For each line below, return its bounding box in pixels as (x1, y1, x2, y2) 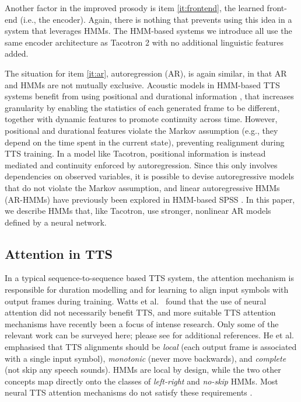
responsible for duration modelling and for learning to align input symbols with (5, 283, 289, 296)
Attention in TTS (5, 244, 113, 262)
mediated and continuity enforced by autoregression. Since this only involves (5, 158, 278, 171)
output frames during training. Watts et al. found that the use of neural (5, 294, 267, 307)
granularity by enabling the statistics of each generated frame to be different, (5, 101, 280, 113)
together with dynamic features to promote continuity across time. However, (5, 113, 278, 125)
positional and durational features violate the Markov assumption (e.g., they (5, 124, 278, 136)
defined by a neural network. (5, 216, 107, 228)
